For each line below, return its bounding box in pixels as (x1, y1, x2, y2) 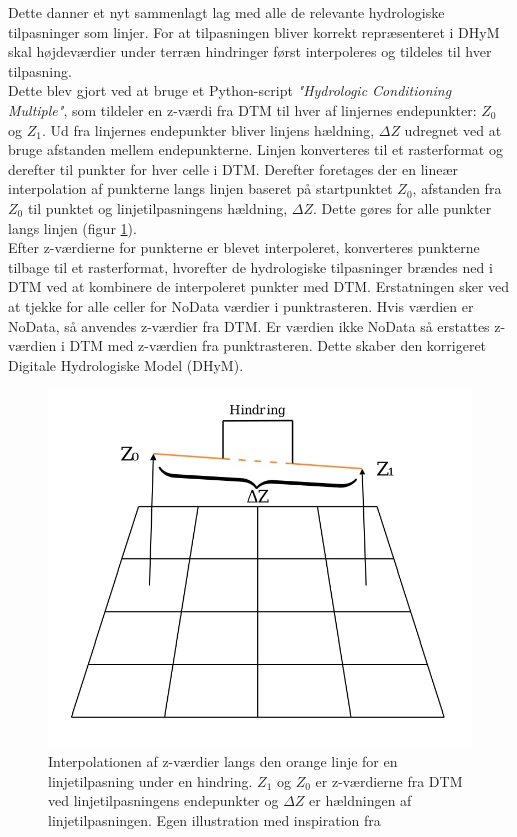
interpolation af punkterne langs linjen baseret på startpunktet (8, 178, 393, 199)
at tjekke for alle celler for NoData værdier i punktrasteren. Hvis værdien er (8, 295, 474, 316)
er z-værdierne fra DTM (315, 770, 463, 791)
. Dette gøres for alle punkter (313, 197, 492, 218)
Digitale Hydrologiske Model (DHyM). (8, 354, 244, 375)
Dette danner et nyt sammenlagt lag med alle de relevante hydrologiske (8, 2, 445, 22)
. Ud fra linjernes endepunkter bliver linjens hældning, (41, 119, 375, 140)
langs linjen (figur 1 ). (8, 217, 137, 238)
